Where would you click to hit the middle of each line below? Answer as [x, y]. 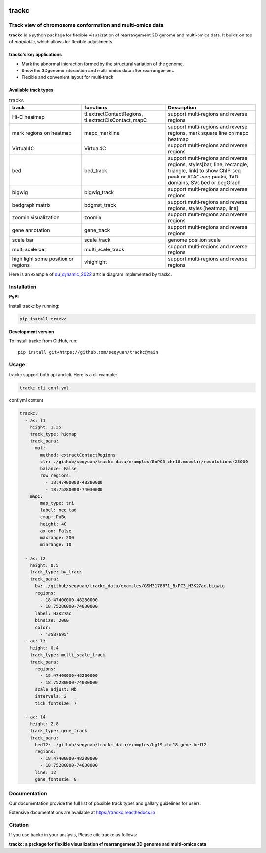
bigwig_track [99, 192]
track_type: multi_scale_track [67, 655]
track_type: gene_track [58, 731]
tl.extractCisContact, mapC [116, 120]
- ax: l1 [35, 420]
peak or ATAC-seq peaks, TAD [203, 177]
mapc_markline [102, 133]
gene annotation [31, 230]
